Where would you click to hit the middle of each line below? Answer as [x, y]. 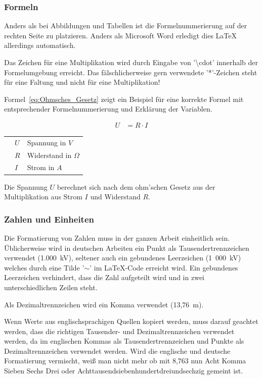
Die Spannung [26, 186]
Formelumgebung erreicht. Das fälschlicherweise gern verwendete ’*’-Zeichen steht [131, 72]
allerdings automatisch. [40, 45]
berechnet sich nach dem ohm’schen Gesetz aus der [136, 186]
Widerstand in [49, 155]
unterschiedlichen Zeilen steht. [51, 287]
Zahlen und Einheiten [49, 219]
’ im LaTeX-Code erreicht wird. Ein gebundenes [164, 267]
